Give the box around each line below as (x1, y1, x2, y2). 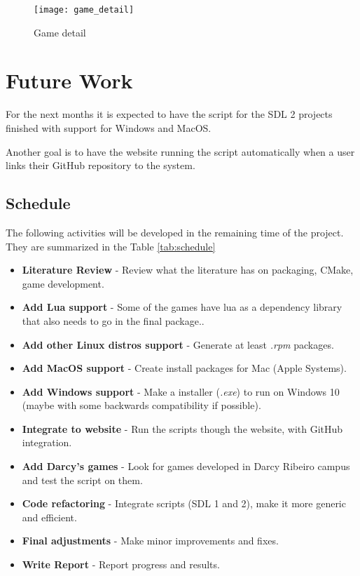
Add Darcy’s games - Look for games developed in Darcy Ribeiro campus (22, 459, 350, 474)
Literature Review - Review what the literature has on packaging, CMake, (22, 262, 354, 277)
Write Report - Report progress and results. (22, 557, 220, 572)
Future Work (6, 66, 133, 95)
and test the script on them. (22, 472, 143, 487)
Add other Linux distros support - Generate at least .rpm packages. (22, 337, 334, 351)
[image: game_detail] (34, 5, 134, 15)
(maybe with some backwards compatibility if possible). (22, 398, 261, 413)
